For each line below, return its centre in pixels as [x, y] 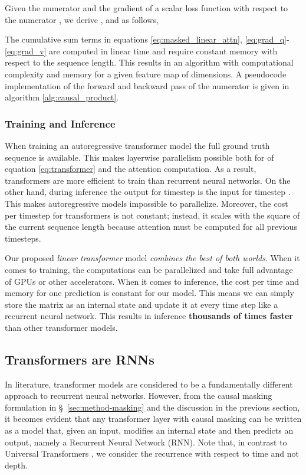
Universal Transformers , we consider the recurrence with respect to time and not [152, 453]
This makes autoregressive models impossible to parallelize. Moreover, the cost [147, 203]
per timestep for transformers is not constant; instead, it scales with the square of [152, 215]
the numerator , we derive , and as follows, [82, 19]
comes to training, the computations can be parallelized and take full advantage [149, 269]
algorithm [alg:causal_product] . [62, 97]
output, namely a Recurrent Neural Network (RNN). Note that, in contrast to [146, 442]
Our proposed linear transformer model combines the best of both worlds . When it [152, 258]
